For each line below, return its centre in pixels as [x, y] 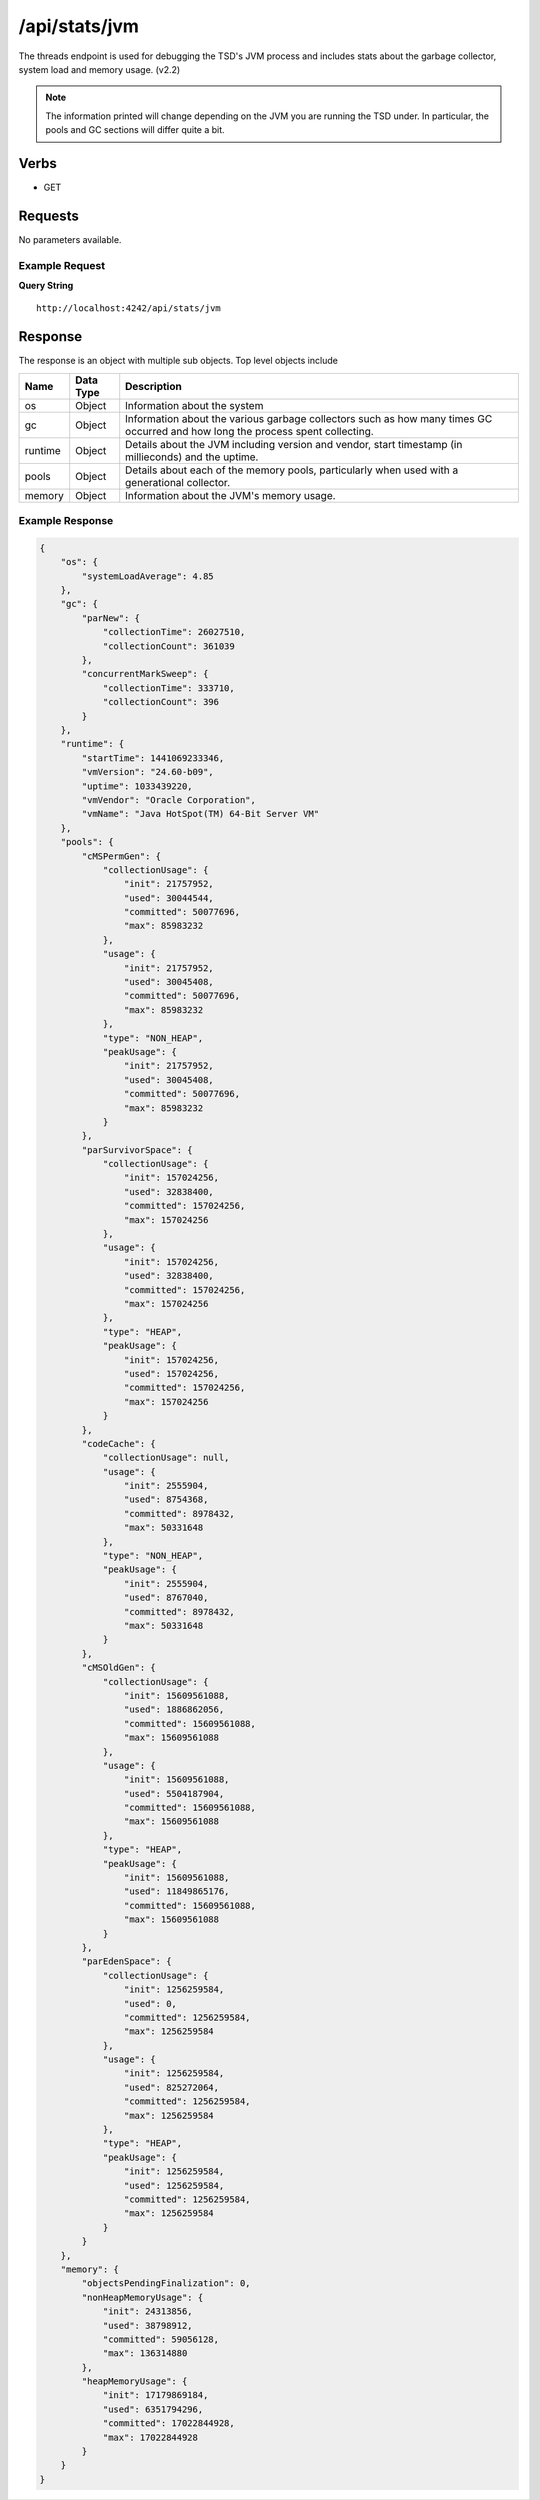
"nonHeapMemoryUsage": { [142, 2297]
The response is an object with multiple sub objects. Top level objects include [178, 361]
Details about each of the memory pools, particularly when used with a [292, 470]
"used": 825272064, [171, 2087]
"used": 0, [150, 2003]
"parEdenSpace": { [126, 1961]
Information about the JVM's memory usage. [230, 495]
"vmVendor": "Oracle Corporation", [169, 799]
